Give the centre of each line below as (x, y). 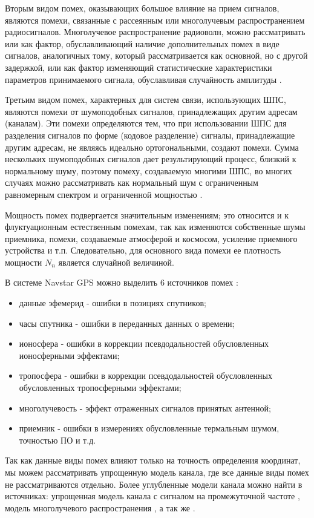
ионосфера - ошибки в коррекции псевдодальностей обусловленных (144, 343)
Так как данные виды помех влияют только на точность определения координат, (153, 460)
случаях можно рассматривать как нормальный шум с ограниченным (132, 182)
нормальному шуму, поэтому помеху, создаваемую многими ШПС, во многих (149, 170)
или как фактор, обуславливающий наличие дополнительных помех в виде (142, 43)
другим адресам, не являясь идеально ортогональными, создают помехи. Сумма (152, 147)
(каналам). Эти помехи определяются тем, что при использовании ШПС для (146, 123)
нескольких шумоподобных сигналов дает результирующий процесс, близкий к (151, 159)
